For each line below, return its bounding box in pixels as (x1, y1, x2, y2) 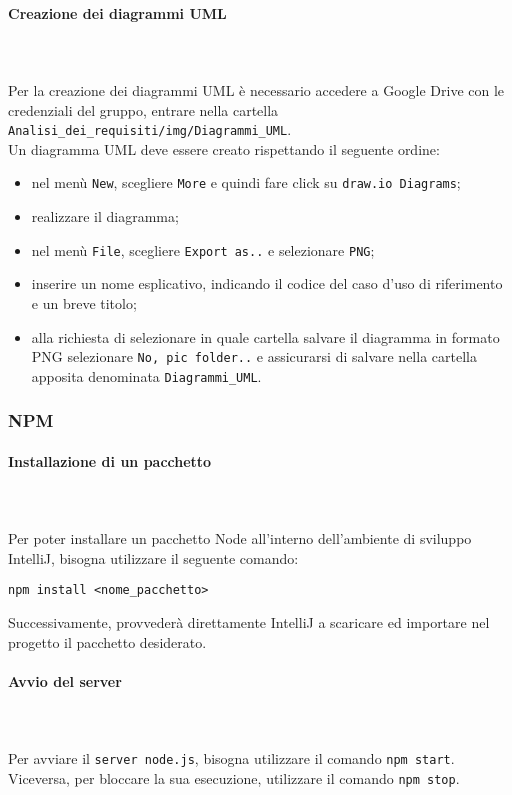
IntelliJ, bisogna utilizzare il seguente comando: (8, 547, 299, 568)
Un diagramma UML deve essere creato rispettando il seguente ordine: (8, 138, 440, 159)
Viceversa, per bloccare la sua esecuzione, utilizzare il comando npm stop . (8, 767, 460, 788)
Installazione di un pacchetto (8, 450, 212, 471)
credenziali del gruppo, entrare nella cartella (8, 99, 279, 120)
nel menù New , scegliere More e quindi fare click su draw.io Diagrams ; (31, 172, 461, 193)
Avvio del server (8, 670, 122, 691)
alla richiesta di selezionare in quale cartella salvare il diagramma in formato (31, 326, 500, 347)
